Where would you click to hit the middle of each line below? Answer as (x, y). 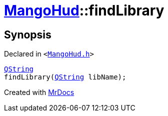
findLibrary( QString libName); (65, 77)
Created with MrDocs (39, 92)
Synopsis (28, 34)
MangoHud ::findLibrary (84, 10)
